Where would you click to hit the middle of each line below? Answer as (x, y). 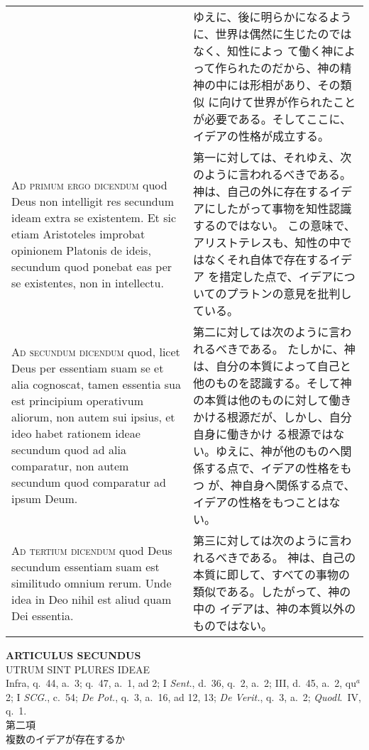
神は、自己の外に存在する (261, 191)
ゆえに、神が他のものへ (278, 451)
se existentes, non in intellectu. (88, 282)
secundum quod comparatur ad (89, 482)
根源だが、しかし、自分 (290, 417)
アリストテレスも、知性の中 (267, 242)
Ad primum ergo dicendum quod (89, 184)
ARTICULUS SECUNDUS (73, 655)
